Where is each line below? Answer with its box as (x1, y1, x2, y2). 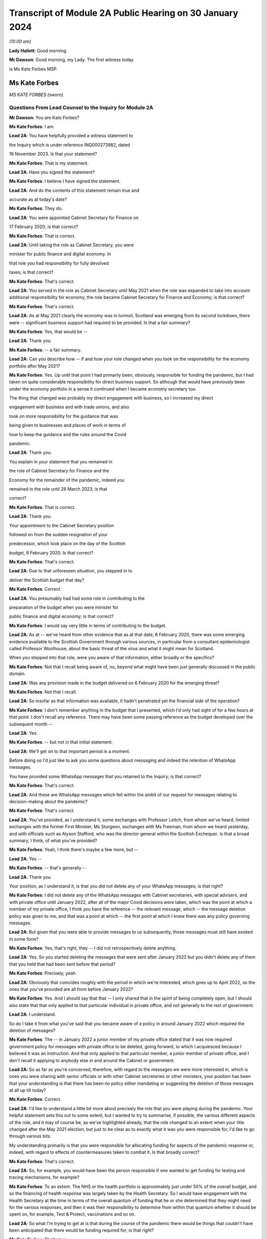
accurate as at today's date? (9, 196, 67, 203)
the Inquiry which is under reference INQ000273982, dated (9, 142, 131, 148)
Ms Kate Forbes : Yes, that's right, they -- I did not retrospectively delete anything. (9, 945, 177, 951)
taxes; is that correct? (9, 269, 54, 275)
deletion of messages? (9, 1027, 55, 1033)
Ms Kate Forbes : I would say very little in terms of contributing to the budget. (9, 622, 167, 628)
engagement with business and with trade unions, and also (9, 404, 130, 410)
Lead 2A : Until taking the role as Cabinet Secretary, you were (9, 242, 134, 248)
